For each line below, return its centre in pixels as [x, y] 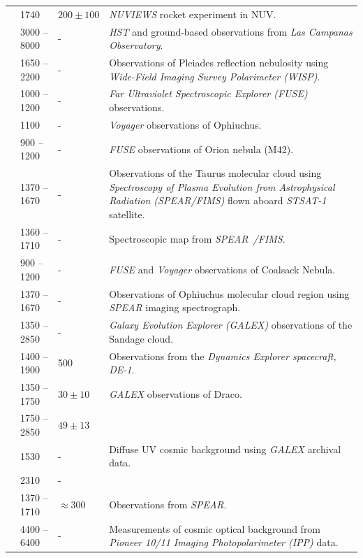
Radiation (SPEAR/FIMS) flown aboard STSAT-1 [218, 200]
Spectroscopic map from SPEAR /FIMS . [197, 238]
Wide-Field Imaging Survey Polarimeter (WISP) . [215, 76]
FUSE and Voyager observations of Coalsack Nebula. [222, 270]
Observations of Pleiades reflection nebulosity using [219, 63]
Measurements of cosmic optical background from [215, 528]
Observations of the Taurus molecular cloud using [215, 173]
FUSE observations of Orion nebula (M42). [201, 149]
